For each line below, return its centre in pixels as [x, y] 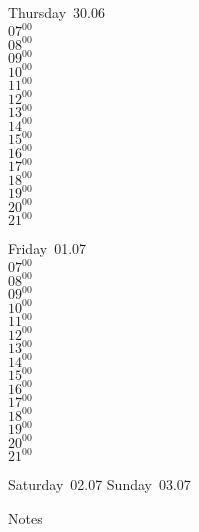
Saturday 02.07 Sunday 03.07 [99, 484]
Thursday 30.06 [56, 12]
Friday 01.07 [47, 248]
